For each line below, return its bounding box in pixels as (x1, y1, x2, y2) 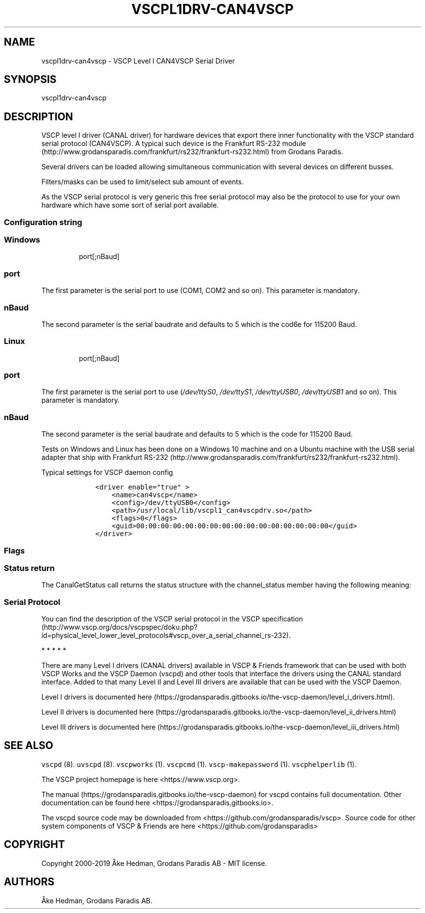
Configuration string (4, 217, 82, 227)
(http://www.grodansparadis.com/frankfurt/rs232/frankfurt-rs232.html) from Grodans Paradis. (41, 147, 343, 156)
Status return (4, 563, 55, 573)
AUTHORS (4, 876, 55, 888)
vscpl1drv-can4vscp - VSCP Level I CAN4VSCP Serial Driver (41, 56, 235, 65)
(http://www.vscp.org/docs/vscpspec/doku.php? (41, 623, 197, 632)
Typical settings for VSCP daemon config (41, 468, 173, 477)
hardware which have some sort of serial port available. (41, 201, 219, 210)
